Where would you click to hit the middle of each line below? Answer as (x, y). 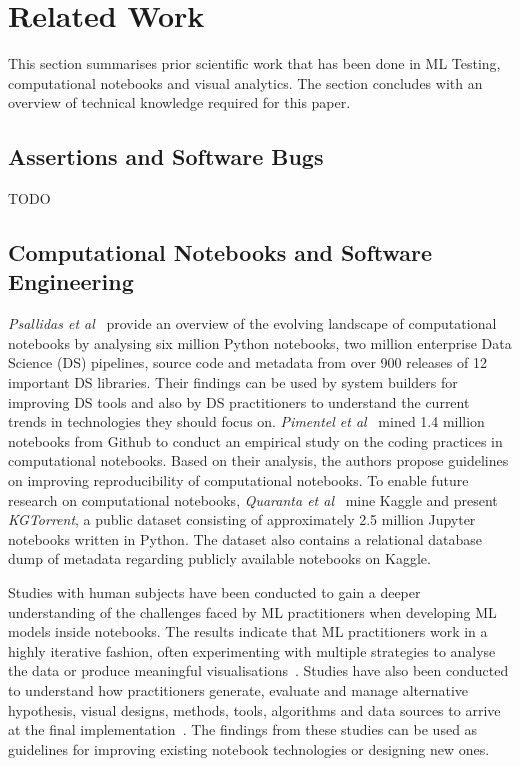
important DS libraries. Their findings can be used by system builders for (233, 382)
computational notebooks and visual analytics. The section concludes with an (245, 82)
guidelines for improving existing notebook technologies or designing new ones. (249, 748)
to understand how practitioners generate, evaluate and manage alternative (238, 689)
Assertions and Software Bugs (166, 156)
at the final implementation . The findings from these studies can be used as (243, 729)
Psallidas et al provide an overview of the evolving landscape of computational (252, 323)
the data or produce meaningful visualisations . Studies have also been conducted (258, 670)
